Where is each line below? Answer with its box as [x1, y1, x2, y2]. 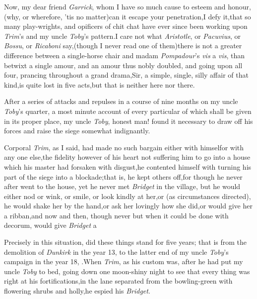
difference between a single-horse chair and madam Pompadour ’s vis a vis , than [4, 50, 245, 60]
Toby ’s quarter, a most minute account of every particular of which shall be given [4, 105, 252, 116]
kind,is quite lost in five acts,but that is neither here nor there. [4, 79, 195, 90]
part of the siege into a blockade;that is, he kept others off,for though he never [4, 171, 243, 182]
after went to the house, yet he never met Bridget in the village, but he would [4, 181, 241, 192]
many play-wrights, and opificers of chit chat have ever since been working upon [4, 21, 248, 31]
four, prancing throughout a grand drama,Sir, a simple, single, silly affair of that [4, 70, 249, 80]
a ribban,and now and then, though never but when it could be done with [4, 210, 229, 220]
